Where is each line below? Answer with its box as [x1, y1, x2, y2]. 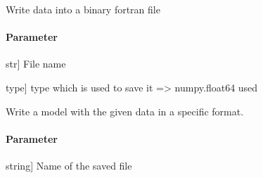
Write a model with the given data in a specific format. [6, 103, 244, 118]
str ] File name [6, 56, 66, 71]
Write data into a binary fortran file [6, 2, 160, 16]
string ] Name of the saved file [6, 158, 132, 172]
